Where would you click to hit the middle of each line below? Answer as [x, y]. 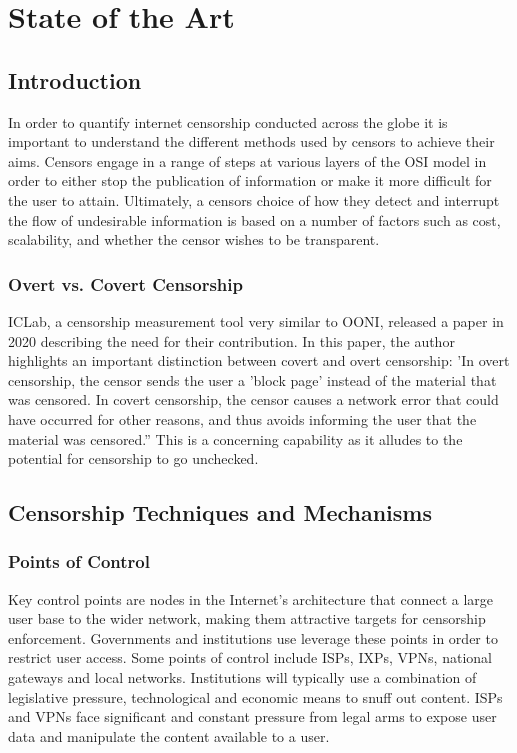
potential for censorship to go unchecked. [133, 458]
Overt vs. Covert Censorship [125, 283]
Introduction [75, 79]
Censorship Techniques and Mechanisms [220, 512]
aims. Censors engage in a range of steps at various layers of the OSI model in [247, 160]
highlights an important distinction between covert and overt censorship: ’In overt [259, 360]
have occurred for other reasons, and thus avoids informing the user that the [242, 418]
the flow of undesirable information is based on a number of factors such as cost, [254, 219]
